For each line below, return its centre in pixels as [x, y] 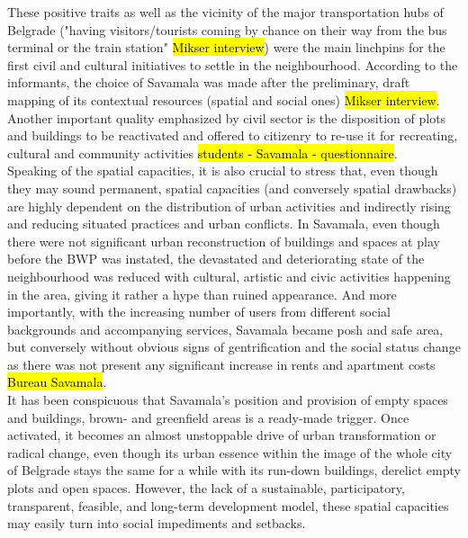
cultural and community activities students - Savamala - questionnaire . [202, 152]
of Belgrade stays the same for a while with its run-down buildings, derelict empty [234, 470]
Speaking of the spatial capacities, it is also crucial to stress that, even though [223, 170]
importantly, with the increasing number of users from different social [199, 312]
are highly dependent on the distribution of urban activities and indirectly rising [229, 206]
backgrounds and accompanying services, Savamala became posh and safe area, [225, 329]
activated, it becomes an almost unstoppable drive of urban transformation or [222, 435]
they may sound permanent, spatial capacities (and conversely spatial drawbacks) [232, 188]
